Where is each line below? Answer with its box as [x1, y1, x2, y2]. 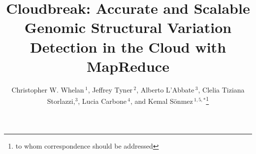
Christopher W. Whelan [11, 84, 84, 94]
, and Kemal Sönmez [130, 95, 193, 106]
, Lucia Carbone [78, 95, 127, 106]
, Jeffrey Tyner [88, 84, 133, 94]
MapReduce [87, 56, 169, 76]
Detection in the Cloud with [30, 36, 226, 57]
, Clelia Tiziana [198, 84, 245, 94]
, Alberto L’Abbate [136, 84, 194, 94]
